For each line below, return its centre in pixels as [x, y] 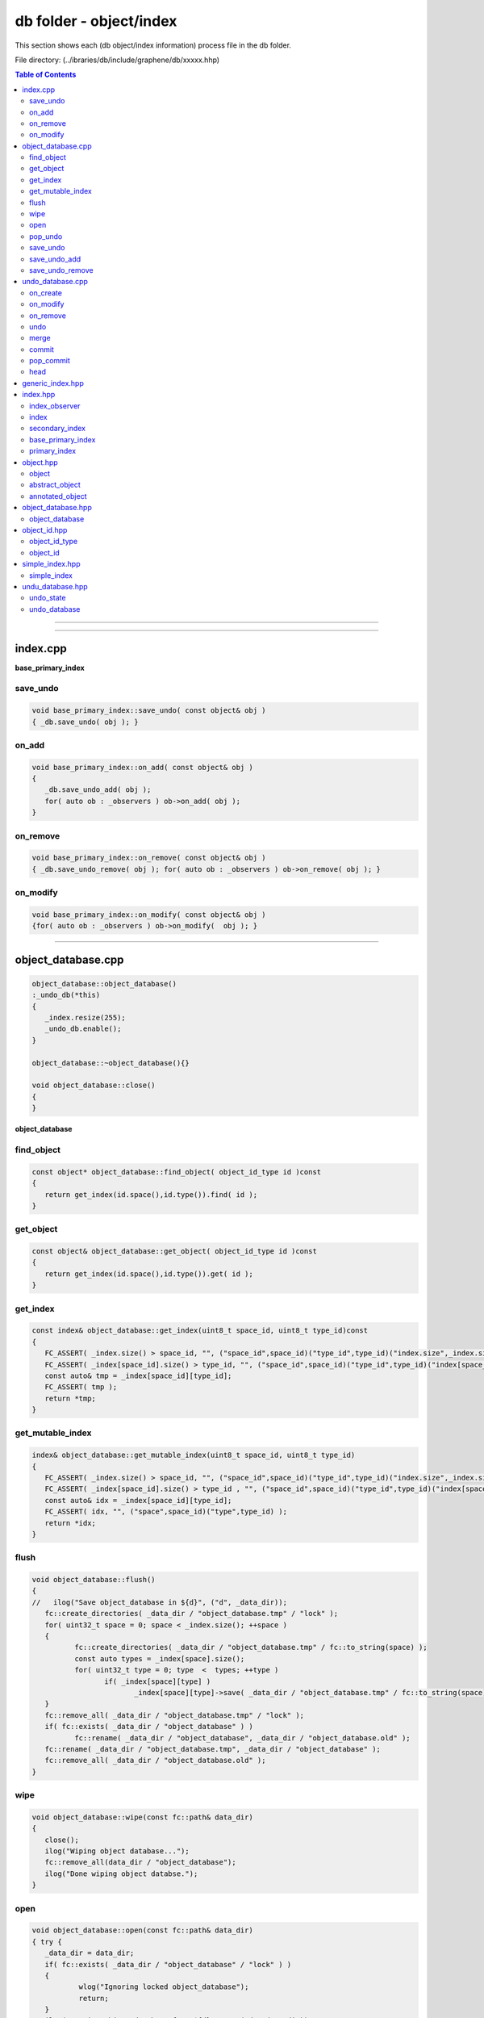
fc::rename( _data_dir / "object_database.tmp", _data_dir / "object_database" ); [213, 1749]
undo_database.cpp [55, 282]
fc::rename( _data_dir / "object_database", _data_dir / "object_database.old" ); [242, 1738]
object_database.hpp [57, 508]
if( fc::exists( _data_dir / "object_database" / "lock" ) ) [168, 1964]
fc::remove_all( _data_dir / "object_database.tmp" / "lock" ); [175, 1715]
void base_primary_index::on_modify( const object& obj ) [149, 915]
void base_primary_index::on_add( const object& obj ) [142, 767]
